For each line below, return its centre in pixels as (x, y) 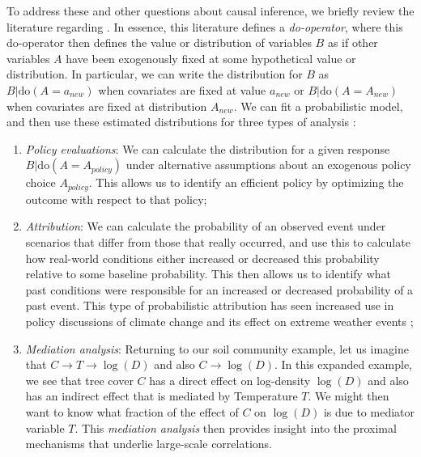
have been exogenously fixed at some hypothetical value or (211, 58)
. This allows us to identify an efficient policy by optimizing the (246, 182)
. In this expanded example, (343, 364)
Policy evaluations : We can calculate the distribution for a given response (208, 148)
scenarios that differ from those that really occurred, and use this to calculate (218, 241)
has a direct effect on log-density (230, 380)
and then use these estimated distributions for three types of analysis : (181, 122)
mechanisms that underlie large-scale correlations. (149, 444)
